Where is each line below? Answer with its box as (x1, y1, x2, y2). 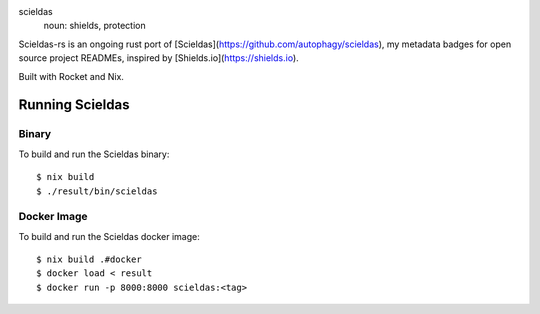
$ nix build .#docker (36, 254, 142, 265)
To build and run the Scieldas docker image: (18, 230, 200, 242)
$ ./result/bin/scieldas (36, 185, 158, 197)
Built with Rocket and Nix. (18, 70, 125, 82)
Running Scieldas (18, 96, 130, 114)
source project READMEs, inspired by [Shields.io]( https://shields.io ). (18, 52, 299, 64)
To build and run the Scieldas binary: (18, 148, 170, 160)
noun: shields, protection (43, 20, 146, 32)
